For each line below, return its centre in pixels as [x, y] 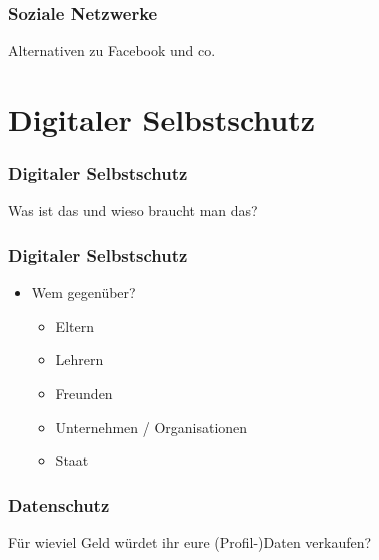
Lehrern [79, 359]
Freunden [84, 393]
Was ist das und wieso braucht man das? [133, 210]
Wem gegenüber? [83, 292]
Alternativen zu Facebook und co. [112, 50]
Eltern [74, 325]
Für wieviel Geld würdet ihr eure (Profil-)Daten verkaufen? [190, 542]
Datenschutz [59, 504]
